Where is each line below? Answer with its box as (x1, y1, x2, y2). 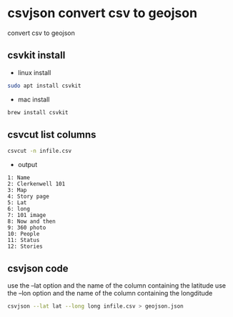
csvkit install (7, 49, 66, 61)
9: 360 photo (7, 224, 46, 231)
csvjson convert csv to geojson (7, 5, 198, 21)
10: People (7, 231, 40, 238)
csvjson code (7, 262, 69, 274)
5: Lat (7, 199, 27, 206)
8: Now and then (7, 218, 56, 226)
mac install (17, 95, 50, 104)
